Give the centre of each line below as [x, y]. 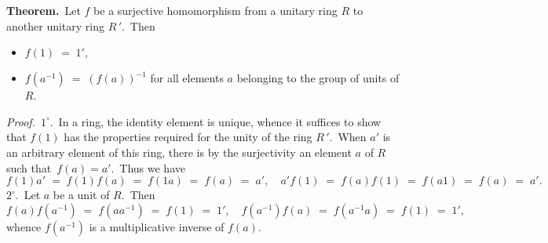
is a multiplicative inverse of [157, 226]
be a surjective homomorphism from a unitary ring [216, 10]
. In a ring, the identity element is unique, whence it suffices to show [216, 121]
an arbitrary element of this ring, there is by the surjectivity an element [179, 152]
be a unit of [81, 195]
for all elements [187, 78]
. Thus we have [148, 167]
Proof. [21, 121]
